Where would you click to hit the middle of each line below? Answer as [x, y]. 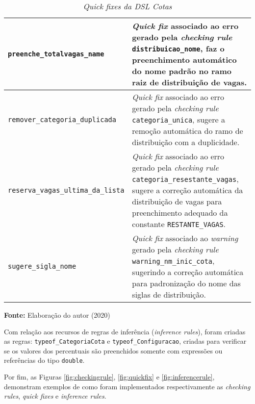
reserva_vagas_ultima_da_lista [66, 190]
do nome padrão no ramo [182, 71]
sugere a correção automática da [188, 190]
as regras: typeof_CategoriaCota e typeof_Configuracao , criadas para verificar [125, 341]
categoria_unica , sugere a [178, 119]
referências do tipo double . [44, 360]
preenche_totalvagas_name [56, 54]
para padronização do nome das [186, 283]
